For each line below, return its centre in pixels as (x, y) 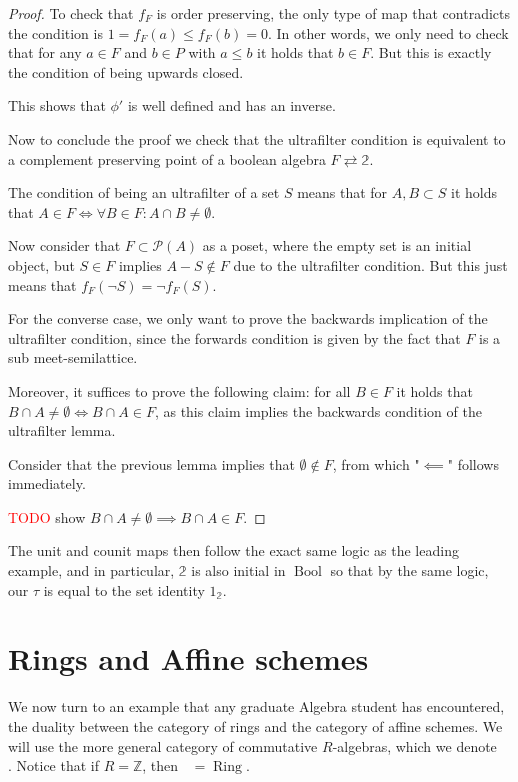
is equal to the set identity (124, 589)
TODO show (47, 516)
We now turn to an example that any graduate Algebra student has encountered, (256, 706)
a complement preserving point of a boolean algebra (167, 158)
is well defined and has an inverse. (231, 105)
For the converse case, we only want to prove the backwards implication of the (248, 318)
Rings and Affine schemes (188, 658)
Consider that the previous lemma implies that (151, 463)
